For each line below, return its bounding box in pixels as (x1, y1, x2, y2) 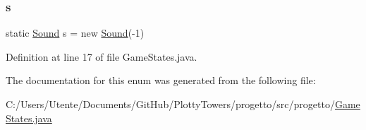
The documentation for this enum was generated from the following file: (6, 73, 316, 88)
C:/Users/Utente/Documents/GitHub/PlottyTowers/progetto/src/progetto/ (6, 97, 335, 111)
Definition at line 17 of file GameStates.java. (6, 49, 197, 64)
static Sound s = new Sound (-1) (6, 25, 145, 40)
